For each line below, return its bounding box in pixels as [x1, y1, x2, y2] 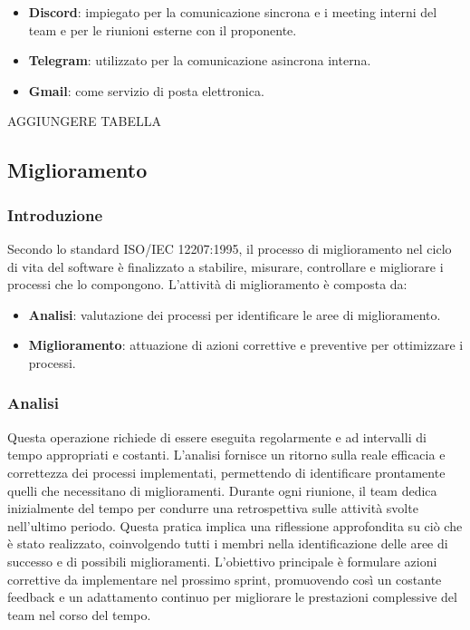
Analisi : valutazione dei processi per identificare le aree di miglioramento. [28, 305, 441, 324]
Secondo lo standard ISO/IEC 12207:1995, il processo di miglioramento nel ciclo [7, 238, 452, 257]
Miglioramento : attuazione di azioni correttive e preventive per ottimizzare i [28, 335, 464, 354]
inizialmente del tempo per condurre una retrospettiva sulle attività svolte [7, 499, 418, 518]
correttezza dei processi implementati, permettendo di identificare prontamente [7, 462, 446, 481]
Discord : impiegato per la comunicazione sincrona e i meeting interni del [28, 3, 437, 21]
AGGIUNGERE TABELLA [7, 111, 162, 131]
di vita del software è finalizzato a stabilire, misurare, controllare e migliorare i [7, 257, 444, 276]
